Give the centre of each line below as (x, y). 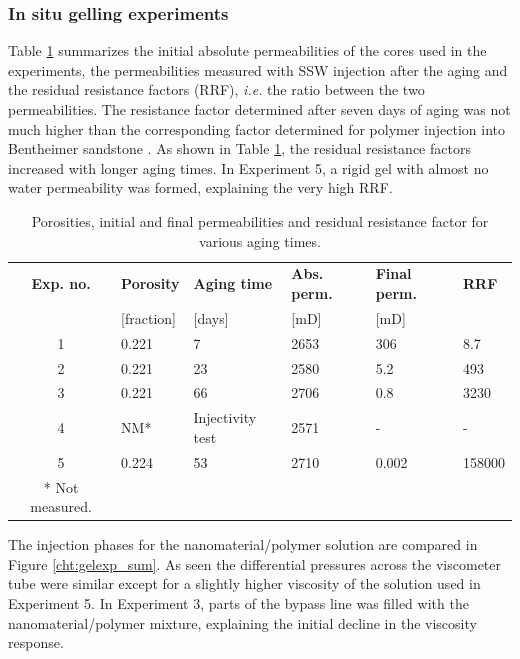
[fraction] (148, 317)
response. (36, 642)
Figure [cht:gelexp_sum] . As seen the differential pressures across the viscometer (255, 563)
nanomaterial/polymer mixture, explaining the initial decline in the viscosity (242, 622)
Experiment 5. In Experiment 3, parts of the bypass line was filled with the (238, 602)
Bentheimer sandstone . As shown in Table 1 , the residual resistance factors (239, 148)
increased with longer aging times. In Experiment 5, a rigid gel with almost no (248, 167)
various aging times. (260, 240)
